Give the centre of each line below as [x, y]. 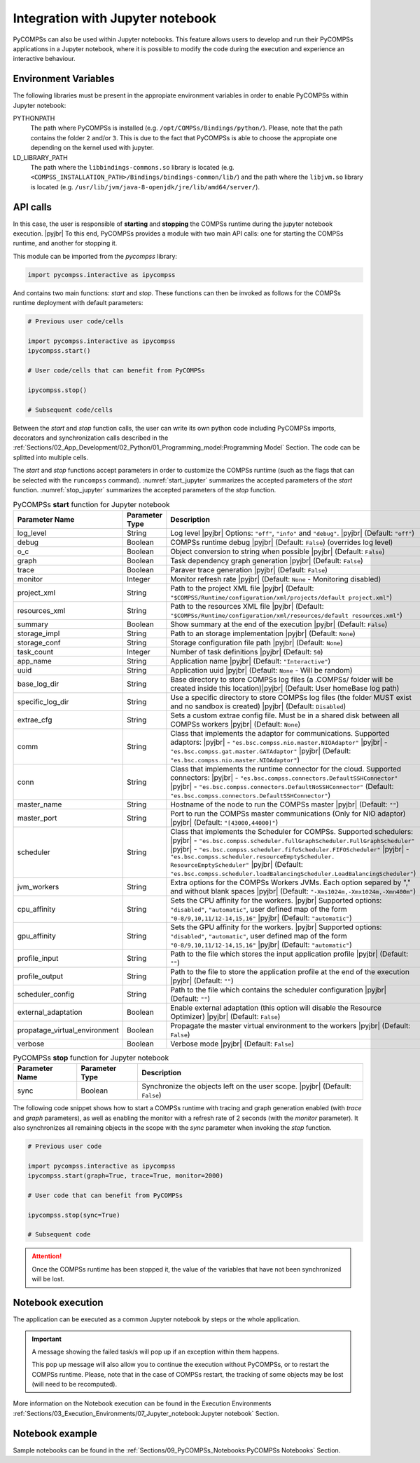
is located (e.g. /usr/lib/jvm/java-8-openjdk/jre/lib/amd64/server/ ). [145, 187]
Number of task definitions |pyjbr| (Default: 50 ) [247, 652]
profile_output [40, 976]
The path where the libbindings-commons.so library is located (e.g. [132, 167]
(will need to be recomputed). [75, 1384]
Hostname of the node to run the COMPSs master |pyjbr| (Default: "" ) [285, 804]
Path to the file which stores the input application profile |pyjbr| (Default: [289, 954]
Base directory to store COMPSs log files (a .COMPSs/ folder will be [282, 679]
